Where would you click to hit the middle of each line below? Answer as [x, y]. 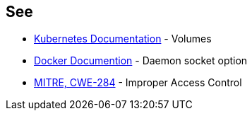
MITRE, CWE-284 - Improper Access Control [138, 83]
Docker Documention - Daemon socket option [141, 61]
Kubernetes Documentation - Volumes [123, 39]
